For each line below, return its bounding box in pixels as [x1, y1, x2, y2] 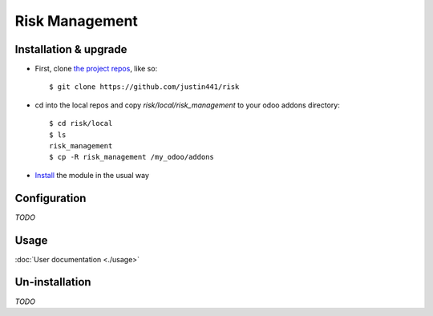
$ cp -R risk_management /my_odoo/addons [49, 152, 214, 162]
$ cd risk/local [49, 119, 113, 128]
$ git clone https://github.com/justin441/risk [49, 83, 240, 91]
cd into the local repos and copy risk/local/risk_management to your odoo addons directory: [34, 100, 341, 110]
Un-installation [14, 275, 91, 289]
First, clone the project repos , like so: [34, 64, 158, 74]
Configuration [14, 191, 87, 205]
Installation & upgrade [14, 43, 127, 56]
